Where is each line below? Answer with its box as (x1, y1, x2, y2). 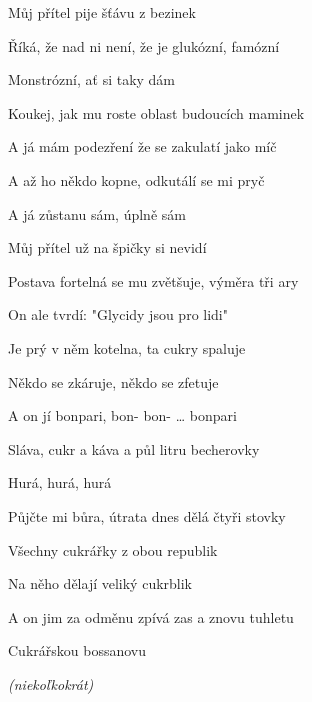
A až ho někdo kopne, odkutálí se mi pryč (8, 169, 265, 190)
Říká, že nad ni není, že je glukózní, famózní (8, 35, 280, 56)
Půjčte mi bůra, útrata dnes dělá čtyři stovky (8, 505, 286, 526)
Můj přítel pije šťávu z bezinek (8, 2, 196, 22)
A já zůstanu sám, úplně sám (8, 203, 186, 224)
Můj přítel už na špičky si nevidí (8, 237, 207, 258)
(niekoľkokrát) (8, 673, 94, 694)
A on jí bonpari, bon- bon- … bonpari (8, 405, 237, 426)
